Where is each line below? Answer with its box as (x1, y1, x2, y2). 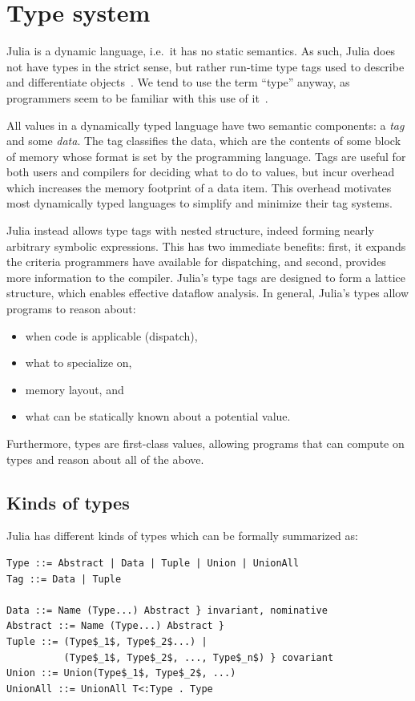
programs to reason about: (6, 300, 136, 317)
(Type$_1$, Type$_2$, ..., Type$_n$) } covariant (63, 651, 334, 663)
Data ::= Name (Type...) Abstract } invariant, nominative (6, 604, 328, 616)
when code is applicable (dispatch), (25, 327, 198, 344)
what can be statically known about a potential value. (25, 408, 291, 425)
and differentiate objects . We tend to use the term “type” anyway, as (6, 74, 350, 91)
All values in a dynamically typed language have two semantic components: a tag (6, 116, 405, 133)
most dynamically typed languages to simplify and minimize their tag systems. (6, 195, 393, 212)
